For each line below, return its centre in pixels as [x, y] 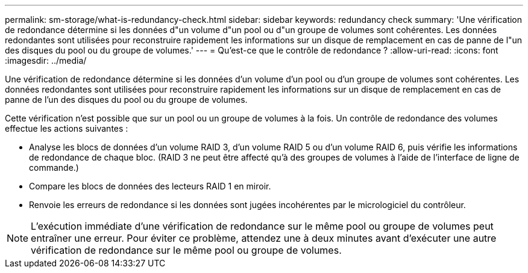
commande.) [54, 167]
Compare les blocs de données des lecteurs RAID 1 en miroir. [150, 186]
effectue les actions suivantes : [67, 128]
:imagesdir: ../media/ [46, 60]
